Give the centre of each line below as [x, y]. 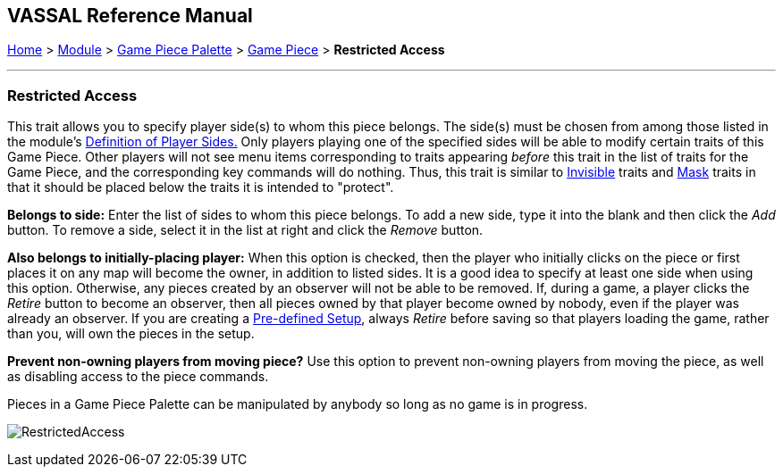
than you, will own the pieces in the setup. [131, 334]
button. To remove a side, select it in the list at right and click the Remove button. [245, 230]
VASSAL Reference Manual [130, 16]
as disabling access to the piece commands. [138, 377]
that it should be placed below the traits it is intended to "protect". [201, 187]
